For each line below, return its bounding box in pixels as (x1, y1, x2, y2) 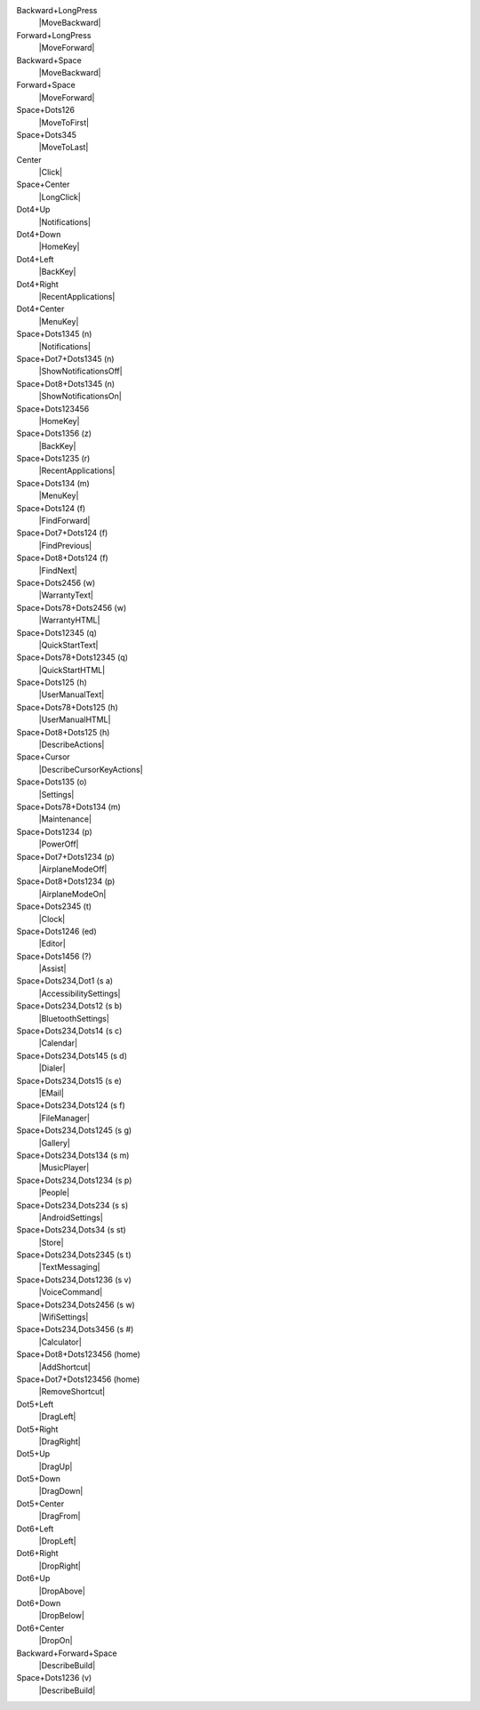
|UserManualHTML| (38, 714, 111, 725)
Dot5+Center (16, 1498, 65, 1509)
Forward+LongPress (16, 29, 92, 40)
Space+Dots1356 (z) (16, 428, 92, 439)
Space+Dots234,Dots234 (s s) (16, 1200, 129, 1210)
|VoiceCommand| (38, 1287, 103, 1297)
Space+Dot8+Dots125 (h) (16, 727, 110, 737)
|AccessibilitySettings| (38, 988, 121, 999)
